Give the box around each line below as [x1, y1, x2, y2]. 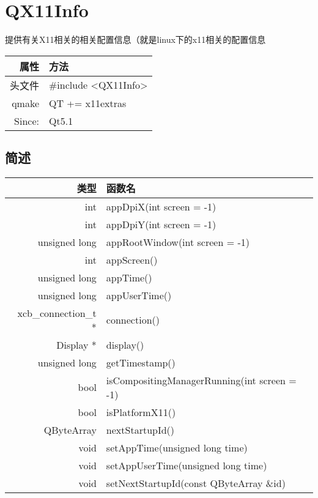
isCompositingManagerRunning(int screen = [106, 373, 297, 387]
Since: [14, 113, 40, 128]
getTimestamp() [106, 355, 176, 370]
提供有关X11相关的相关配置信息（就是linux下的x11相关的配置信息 [5, 33, 266, 46]
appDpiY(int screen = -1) [106, 217, 216, 231]
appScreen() [106, 252, 158, 267]
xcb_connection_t [17, 305, 97, 320]
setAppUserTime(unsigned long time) [106, 458, 267, 472]
